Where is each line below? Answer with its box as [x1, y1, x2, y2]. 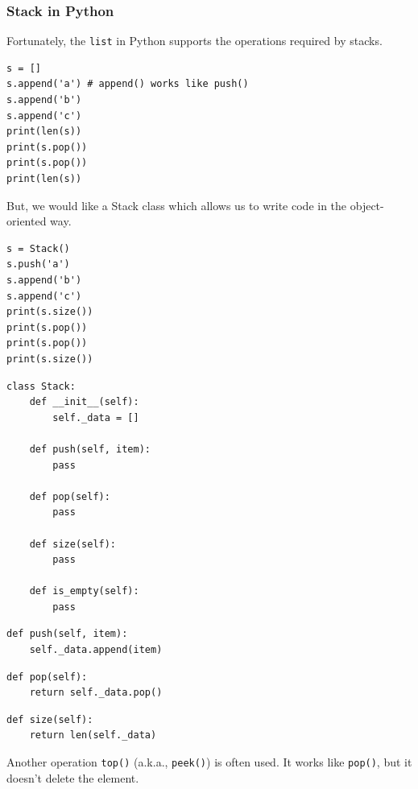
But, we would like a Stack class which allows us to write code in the [6, 196, 347, 213]
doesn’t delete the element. [6, 769, 139, 786]
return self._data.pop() [29, 687, 163, 699]
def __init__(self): [29, 396, 139, 408]
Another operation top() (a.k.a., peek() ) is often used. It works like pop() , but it [6, 754, 412, 770]
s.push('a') [6, 258, 70, 271]
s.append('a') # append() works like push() [6, 78, 249, 90]
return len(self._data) [29, 729, 157, 741]
